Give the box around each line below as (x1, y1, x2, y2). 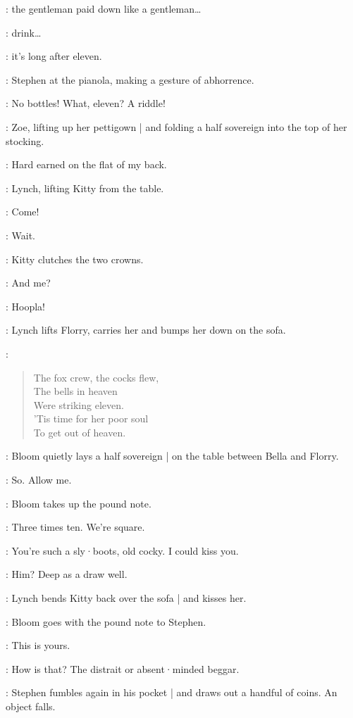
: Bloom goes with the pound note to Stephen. (6, 614, 206, 629)
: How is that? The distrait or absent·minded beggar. (6, 661, 240, 676)
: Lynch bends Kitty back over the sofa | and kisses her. (6, 591, 247, 605)
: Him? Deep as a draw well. (6, 567, 128, 581)
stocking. (6, 133, 44, 148)
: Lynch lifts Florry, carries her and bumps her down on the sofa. (6, 322, 286, 337)
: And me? (6, 275, 51, 290)
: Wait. (6, 227, 36, 242)
